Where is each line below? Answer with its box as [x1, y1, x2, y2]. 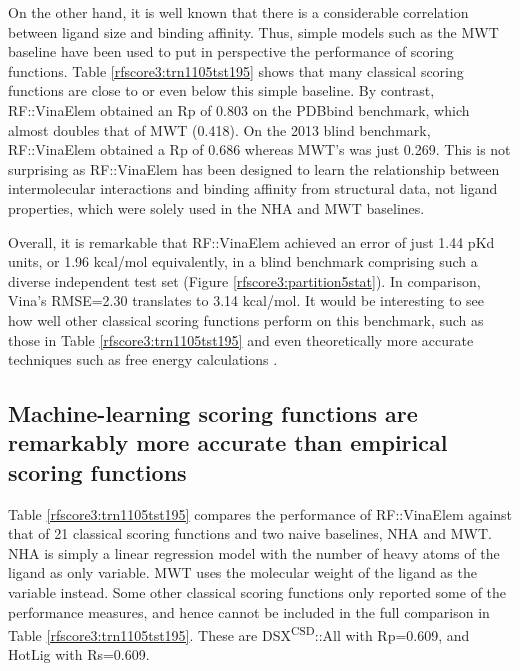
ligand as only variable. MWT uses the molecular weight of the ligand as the [8, 562, 477, 583]
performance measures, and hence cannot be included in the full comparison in [8, 601, 490, 622]
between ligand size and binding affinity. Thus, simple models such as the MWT [8, 21, 499, 42]
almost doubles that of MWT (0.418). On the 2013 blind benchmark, [8, 119, 431, 140]
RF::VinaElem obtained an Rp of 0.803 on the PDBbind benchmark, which [8, 99, 470, 120]
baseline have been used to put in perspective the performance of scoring [8, 41, 454, 62]
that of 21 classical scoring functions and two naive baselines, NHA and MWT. [8, 523, 492, 544]
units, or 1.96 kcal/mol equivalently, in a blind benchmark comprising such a [8, 251, 478, 272]
